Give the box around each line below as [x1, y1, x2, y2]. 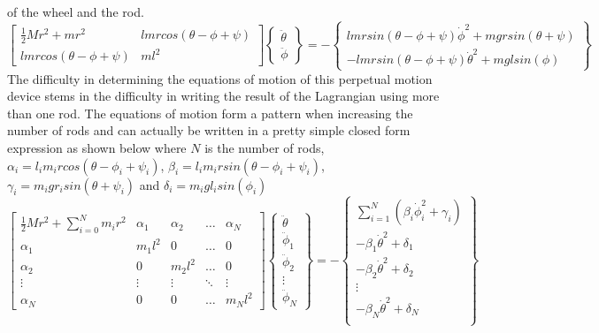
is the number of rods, [204, 138, 325, 156]
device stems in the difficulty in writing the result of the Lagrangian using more [7, 87, 440, 105]
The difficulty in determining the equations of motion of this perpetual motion [7, 69, 433, 87]
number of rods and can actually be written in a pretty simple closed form [7, 121, 411, 140]
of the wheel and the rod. [7, 3, 144, 20]
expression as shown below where [7, 138, 187, 156]
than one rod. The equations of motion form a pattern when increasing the [7, 103, 413, 122]
